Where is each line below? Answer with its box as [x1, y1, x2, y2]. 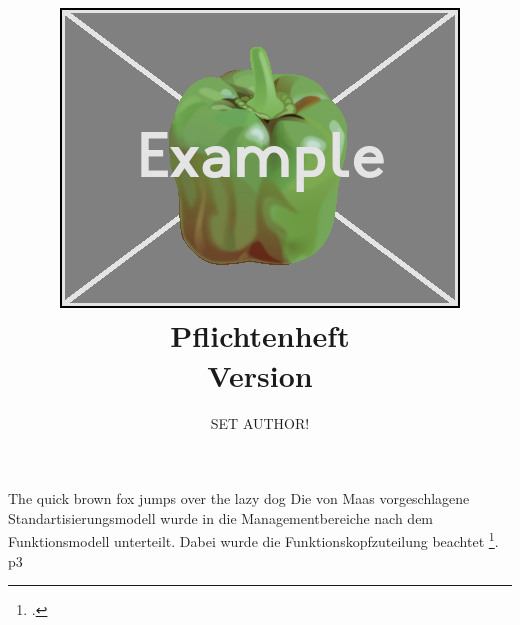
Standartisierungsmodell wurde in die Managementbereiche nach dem [8, 507, 434, 528]
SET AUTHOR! [210, 412, 310, 433]
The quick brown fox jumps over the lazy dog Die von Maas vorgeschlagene [8, 488, 470, 509]
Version [207, 354, 313, 395]
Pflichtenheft [170, 315, 350, 356]
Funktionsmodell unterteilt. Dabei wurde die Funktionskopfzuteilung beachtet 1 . [8, 528, 499, 551]
